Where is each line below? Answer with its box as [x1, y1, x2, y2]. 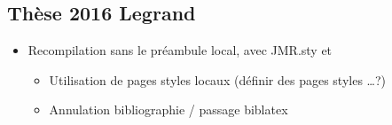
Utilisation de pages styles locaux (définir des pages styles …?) [49, 70, 387, 89]
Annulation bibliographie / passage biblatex [49, 100, 288, 119]
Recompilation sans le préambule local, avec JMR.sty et [27, 41, 333, 59]
